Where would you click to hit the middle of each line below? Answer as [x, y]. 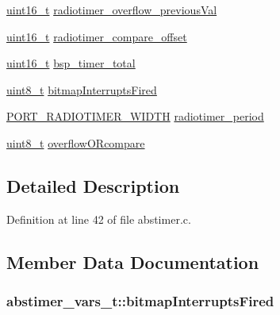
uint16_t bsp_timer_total [71, 63]
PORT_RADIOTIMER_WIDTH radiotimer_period [135, 116]
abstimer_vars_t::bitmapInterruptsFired [140, 301]
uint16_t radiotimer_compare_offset [97, 36]
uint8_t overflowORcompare [76, 142]
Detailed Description [93, 185]
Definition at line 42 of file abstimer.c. [99, 219]
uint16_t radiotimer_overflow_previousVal [112, 10]
